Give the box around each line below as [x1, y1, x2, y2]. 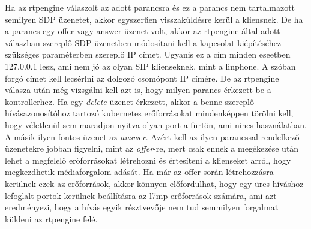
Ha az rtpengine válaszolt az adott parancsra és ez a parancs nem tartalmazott [5, 1, 295, 13]
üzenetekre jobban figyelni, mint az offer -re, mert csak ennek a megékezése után [5, 142, 299, 155]
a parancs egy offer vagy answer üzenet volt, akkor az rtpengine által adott [5, 25, 280, 37]
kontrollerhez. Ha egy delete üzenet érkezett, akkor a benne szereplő [5, 95, 254, 107]
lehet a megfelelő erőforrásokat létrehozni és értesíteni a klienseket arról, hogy [5, 153, 291, 166]
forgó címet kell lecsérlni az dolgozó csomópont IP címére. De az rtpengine [5, 71, 279, 84]
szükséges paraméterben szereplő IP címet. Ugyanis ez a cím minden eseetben [5, 48, 291, 61]
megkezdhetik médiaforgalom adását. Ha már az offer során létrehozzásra [5, 165, 274, 178]
